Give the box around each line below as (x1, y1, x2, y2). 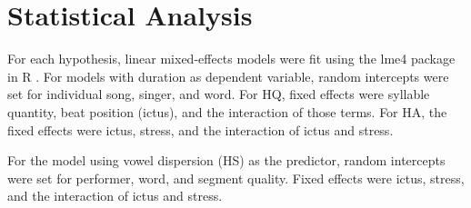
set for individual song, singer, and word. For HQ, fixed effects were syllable (7, 84, 430, 104)
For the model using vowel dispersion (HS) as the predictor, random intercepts (7, 151, 446, 170)
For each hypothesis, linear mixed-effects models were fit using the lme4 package (7, 49, 456, 68)
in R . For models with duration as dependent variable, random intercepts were (7, 66, 449, 85)
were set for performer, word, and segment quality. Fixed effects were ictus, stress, (7, 168, 465, 187)
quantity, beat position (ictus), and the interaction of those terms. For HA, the (7, 102, 447, 121)
